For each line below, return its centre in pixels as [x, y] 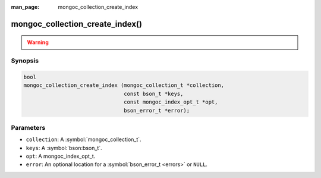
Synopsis [25, 61]
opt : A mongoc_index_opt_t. [61, 156]
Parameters [28, 127]
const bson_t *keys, [154, 93]
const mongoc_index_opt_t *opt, [171, 102]
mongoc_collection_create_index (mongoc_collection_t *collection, [124, 85]
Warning [38, 42]
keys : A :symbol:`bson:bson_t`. [64, 148]
